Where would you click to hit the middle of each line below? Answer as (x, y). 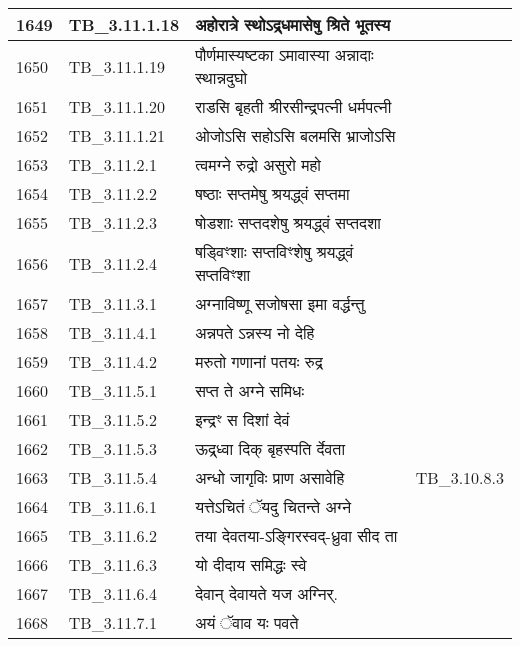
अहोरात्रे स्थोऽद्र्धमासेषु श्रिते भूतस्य (293, 24)
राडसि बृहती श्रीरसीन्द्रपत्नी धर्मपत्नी (293, 106)
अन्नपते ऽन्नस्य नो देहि (255, 332)
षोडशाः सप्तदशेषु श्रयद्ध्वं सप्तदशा (288, 222)
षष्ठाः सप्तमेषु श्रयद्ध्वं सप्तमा (272, 193)
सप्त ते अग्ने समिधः (250, 390)
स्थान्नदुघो (221, 77)
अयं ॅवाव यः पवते (247, 622)
